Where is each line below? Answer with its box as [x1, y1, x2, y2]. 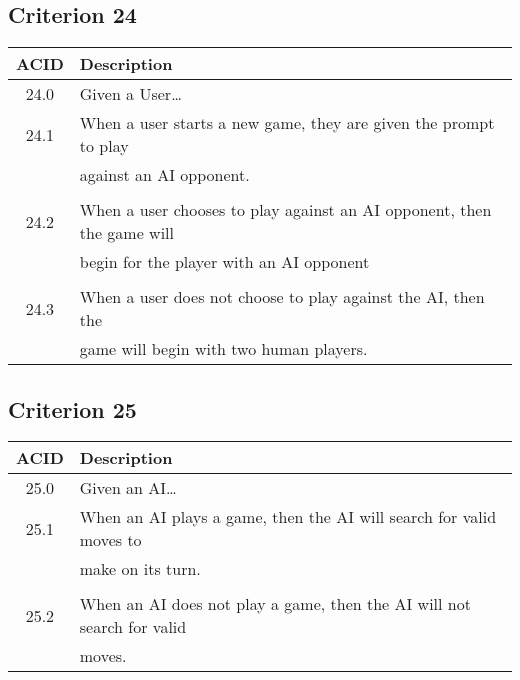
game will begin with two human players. [79, 337, 368, 361]
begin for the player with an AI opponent [79, 250, 370, 274]
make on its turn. [79, 557, 201, 581]
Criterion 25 [8, 393, 137, 424]
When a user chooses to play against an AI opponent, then [79, 198, 492, 222]
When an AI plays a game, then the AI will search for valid [79, 505, 497, 529]
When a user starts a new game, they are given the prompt [79, 111, 495, 135]
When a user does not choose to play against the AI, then [79, 285, 485, 309]
